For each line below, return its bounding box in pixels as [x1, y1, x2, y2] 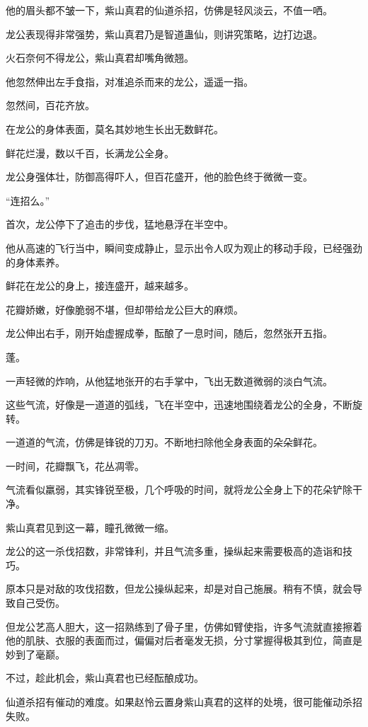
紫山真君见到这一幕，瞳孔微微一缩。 [6, 520, 174, 534]
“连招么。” [6, 193, 50, 207]
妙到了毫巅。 [6, 646, 65, 661]
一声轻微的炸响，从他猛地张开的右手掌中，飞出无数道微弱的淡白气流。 [6, 373, 333, 388]
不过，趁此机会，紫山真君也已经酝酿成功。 [6, 670, 204, 685]
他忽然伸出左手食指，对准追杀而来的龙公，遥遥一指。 [6, 74, 253, 88]
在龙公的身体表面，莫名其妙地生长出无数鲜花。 [6, 121, 224, 136]
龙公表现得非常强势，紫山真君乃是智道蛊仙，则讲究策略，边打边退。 [6, 26, 323, 41]
